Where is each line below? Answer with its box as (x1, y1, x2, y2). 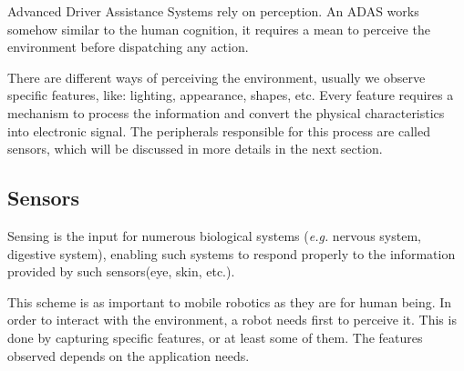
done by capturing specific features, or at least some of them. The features (7, 327, 423, 346)
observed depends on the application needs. (7, 346, 250, 365)
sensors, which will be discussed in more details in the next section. (7, 139, 383, 158)
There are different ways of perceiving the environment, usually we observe (7, 67, 426, 86)
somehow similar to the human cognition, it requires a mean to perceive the (7, 19, 430, 38)
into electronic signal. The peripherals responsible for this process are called (7, 121, 430, 140)
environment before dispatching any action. (7, 37, 249, 56)
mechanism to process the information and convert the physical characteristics (7, 103, 445, 122)
